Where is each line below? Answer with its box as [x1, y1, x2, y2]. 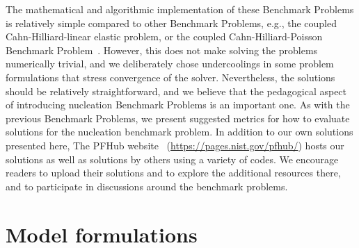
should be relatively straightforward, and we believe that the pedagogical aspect [6, 83, 347, 98]
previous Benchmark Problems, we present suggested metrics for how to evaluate [6, 110, 350, 125]
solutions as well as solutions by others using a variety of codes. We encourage [6, 151, 339, 166]
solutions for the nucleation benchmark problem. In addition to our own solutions [6, 124, 353, 139]
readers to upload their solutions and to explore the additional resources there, [6, 165, 341, 180]
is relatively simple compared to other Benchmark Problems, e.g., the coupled [6, 15, 337, 30]
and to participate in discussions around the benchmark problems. [6, 179, 288, 193]
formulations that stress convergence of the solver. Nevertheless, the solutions [6, 69, 335, 84]
